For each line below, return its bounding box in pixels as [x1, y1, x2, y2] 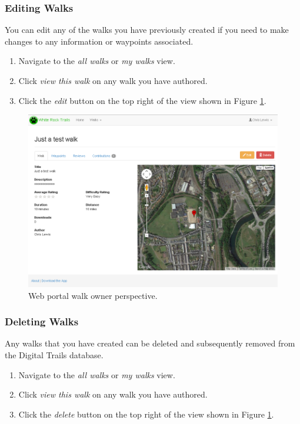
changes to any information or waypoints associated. [5, 35, 194, 47]
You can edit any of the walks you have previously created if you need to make [5, 23, 289, 36]
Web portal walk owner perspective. [28, 289, 158, 301]
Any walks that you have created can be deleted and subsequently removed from [5, 337, 295, 349]
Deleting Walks [5, 314, 79, 329]
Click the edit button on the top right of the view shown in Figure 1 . [18, 94, 266, 106]
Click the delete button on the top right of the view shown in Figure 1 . [18, 408, 274, 420]
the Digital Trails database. [5, 349, 104, 361]
